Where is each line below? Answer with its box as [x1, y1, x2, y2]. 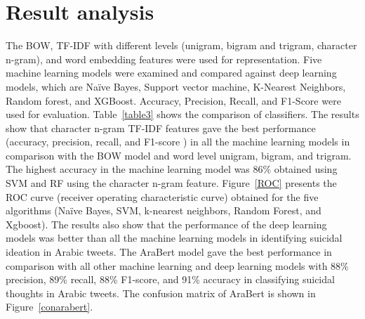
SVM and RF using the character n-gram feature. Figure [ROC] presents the [6, 176, 337, 190]
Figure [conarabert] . [6, 299, 93, 314]
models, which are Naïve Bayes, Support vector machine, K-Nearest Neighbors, [6, 79, 346, 93]
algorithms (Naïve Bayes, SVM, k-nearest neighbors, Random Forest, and [6, 203, 321, 218]
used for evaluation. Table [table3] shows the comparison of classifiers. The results [6, 107, 359, 122]
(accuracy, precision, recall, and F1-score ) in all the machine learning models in [6, 134, 350, 149]
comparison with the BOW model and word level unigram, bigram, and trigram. [6, 148, 352, 162]
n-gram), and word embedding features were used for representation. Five [6, 51, 322, 66]
